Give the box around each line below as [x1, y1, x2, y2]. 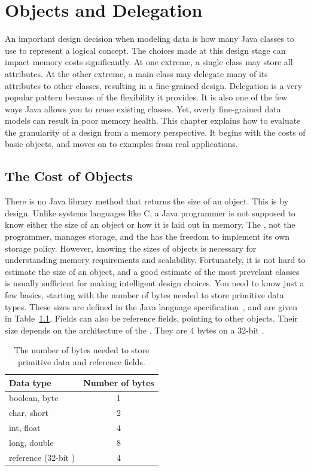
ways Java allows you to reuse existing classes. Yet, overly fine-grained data [5, 102, 281, 115]
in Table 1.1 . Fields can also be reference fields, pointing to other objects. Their [5, 312, 298, 325]
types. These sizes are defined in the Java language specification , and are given [5, 300, 298, 313]
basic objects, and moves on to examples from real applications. [5, 137, 238, 150]
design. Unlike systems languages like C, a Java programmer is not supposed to [5, 206, 295, 219]
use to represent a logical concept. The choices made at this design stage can [5, 44, 286, 56]
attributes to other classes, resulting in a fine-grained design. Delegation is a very [5, 79, 303, 91]
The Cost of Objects [5, 167, 133, 185]
